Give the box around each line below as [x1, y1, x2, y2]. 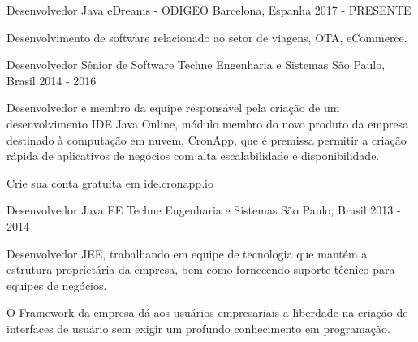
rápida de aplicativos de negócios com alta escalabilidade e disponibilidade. [6, 147, 380, 164]
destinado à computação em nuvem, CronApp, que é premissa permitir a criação [6, 131, 407, 148]
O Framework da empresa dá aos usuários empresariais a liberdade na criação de [6, 304, 408, 321]
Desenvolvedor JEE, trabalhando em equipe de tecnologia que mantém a [6, 245, 368, 262]
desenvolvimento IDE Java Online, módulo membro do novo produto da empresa [6, 115, 409, 132]
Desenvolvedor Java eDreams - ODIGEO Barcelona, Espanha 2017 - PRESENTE [6, 2, 412, 18]
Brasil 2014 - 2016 [6, 71, 97, 89]
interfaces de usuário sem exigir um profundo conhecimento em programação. [6, 319, 390, 336]
